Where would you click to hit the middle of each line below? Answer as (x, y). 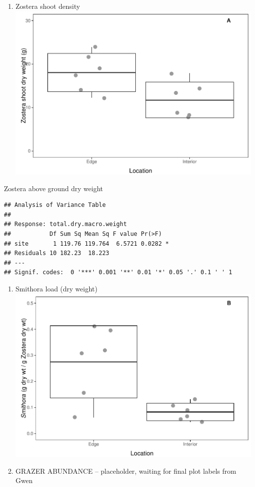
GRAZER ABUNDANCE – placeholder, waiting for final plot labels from (126, 471)
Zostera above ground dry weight (54, 188)
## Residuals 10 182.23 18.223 (57, 253)
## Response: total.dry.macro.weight (65, 224)
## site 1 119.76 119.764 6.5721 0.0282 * (87, 243)
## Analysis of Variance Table (55, 205)
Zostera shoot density (48, 6)
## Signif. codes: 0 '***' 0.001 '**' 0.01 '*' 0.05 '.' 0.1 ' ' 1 (118, 272)
